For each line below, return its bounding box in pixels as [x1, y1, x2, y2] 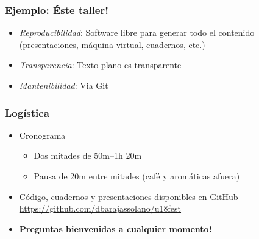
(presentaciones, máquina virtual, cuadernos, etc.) [19, 38, 205, 50]
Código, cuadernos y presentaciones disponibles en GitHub [19, 190, 238, 203]
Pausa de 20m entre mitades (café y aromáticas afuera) [34, 170, 240, 182]
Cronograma [19, 128, 66, 141]
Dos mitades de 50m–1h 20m [34, 149, 142, 162]
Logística [5, 105, 49, 120]
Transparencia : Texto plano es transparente [19, 58, 182, 71]
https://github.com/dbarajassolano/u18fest [19, 202, 182, 215]
